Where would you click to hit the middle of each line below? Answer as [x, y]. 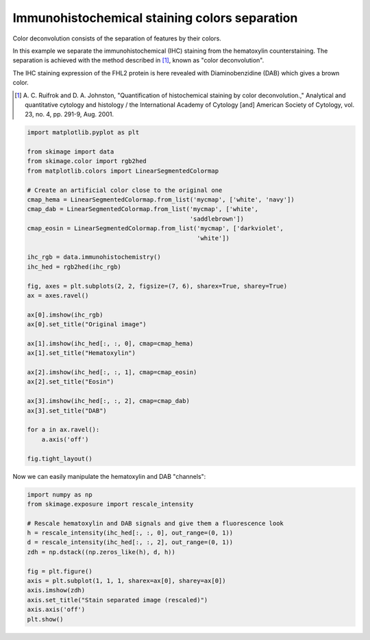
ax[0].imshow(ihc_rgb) [65, 315]
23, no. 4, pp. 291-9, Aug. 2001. [70, 114]
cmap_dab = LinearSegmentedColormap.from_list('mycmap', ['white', [143, 209]
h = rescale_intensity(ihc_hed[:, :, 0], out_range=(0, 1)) [130, 533]
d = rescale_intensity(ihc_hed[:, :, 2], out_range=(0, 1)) [130, 542]
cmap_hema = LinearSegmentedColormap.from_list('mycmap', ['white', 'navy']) [161, 200]
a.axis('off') [65, 439]
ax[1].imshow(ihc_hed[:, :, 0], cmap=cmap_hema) [110, 343]
